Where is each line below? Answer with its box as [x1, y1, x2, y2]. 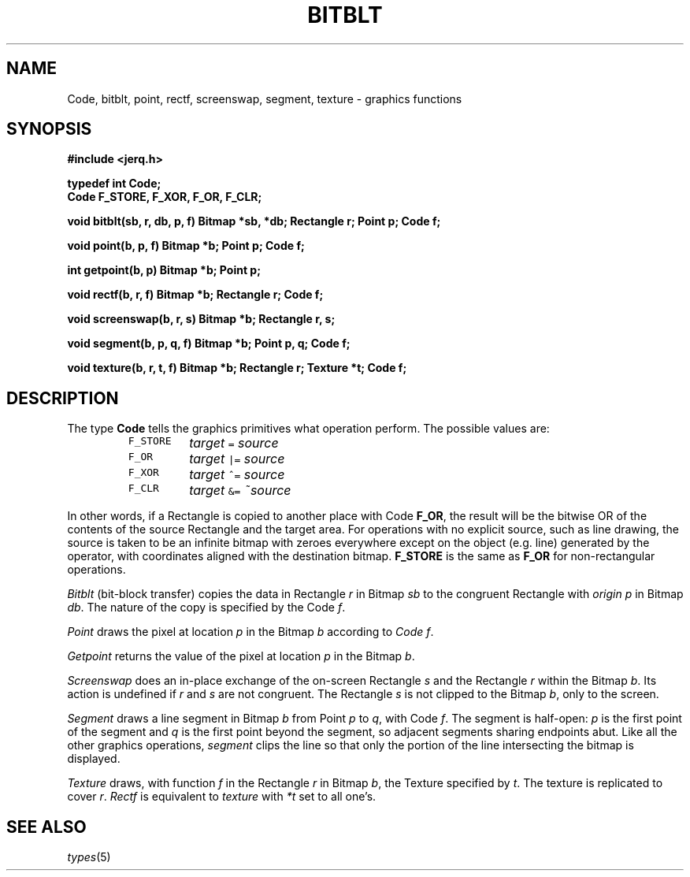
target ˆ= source [189, 466, 285, 483]
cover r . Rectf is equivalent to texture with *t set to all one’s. [67, 790, 377, 804]
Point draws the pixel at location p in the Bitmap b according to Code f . [67, 625, 434, 639]
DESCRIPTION [6, 388, 119, 408]
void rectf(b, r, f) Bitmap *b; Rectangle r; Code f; [67, 288, 324, 302]
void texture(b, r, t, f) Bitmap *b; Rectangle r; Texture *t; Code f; [67, 361, 407, 375]
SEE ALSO [6, 816, 87, 837]
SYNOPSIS [6, 119, 92, 139]
